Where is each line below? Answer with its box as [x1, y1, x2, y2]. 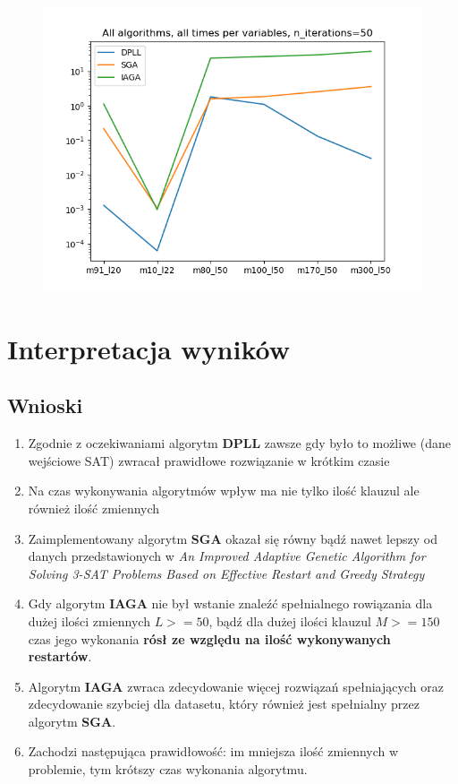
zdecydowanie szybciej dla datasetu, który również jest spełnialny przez [28, 694, 420, 713]
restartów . [28, 647, 92, 666]
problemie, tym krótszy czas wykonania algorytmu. [28, 760, 308, 779]
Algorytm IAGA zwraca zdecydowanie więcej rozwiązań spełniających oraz [28, 676, 444, 695]
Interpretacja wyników [7, 330, 291, 366]
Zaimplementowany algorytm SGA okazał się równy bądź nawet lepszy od [28, 529, 437, 547]
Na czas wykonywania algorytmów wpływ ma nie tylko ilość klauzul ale [28, 481, 420, 500]
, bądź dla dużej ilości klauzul [208, 611, 371, 630]
